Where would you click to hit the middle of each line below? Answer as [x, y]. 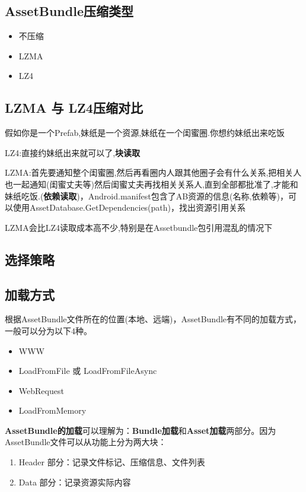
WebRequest [41, 390]
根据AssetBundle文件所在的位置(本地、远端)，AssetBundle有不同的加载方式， [153, 319]
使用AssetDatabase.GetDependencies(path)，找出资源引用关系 [129, 207]
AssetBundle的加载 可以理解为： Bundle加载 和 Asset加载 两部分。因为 [141, 430]
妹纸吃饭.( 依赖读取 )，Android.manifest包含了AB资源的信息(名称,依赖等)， [146, 196]
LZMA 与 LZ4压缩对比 [74, 108]
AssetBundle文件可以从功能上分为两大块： [86, 442]
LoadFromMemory [52, 410]
